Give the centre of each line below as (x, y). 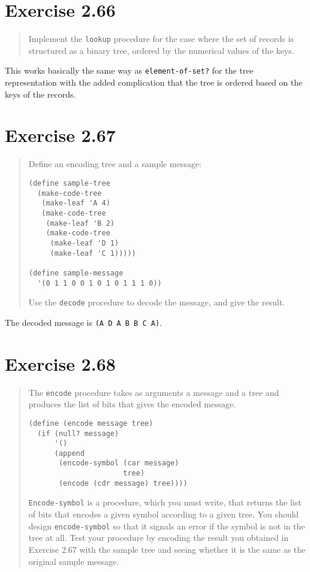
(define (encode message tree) (91, 423)
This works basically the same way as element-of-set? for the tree (129, 70)
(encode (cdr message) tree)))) (123, 483)
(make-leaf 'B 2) (80, 223)
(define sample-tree (69, 183)
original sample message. (74, 561)
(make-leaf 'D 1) (85, 243)
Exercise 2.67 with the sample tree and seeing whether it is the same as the (167, 549)
